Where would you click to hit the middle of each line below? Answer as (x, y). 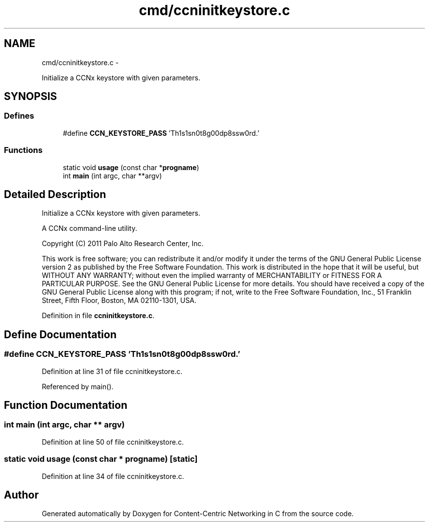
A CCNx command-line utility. (89, 228)
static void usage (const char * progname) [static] (101, 459)
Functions (23, 150)
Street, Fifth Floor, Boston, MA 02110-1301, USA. (119, 301)
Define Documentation (60, 334)
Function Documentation (66, 405)
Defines (19, 116)
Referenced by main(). (78, 386)
